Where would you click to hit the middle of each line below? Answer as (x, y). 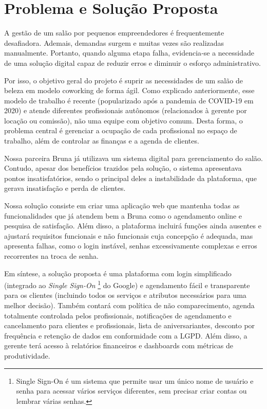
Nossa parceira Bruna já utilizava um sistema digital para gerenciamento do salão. (133, 158)
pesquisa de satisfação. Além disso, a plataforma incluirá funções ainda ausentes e (133, 226)
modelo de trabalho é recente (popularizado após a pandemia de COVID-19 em (129, 100)
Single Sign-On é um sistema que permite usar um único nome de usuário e (135, 380)
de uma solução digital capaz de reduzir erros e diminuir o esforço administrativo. (132, 63)
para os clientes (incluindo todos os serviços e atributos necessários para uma (125, 295)
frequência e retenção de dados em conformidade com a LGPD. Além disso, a (126, 335)
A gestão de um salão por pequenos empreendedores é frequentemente (114, 33)
